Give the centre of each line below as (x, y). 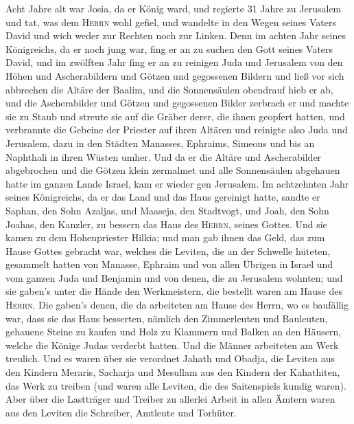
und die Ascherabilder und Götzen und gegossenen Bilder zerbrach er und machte (177, 103)
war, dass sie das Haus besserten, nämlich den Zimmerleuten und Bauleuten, (167, 318)
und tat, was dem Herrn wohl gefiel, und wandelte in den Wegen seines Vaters (171, 22)
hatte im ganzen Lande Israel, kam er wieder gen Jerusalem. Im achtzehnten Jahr (177, 183)
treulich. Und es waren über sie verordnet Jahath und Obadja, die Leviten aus (170, 358)
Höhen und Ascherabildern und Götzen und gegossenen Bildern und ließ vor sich (175, 75)
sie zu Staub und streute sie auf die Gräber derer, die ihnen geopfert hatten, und (175, 116)
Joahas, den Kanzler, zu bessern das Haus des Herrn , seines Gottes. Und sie (166, 224)
